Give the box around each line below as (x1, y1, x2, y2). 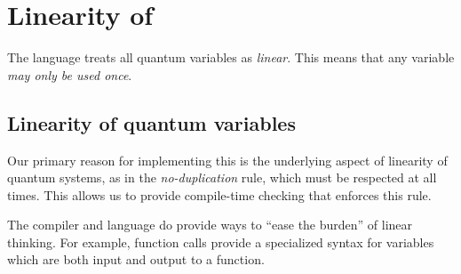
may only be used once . (7, 65, 132, 84)
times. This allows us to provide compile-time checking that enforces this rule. (7, 185, 432, 204)
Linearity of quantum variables (7, 109, 296, 136)
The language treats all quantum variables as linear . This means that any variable (7, 48, 455, 67)
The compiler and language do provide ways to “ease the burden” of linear (7, 215, 413, 234)
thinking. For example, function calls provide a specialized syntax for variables (7, 232, 434, 251)
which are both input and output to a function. (7, 250, 265, 269)
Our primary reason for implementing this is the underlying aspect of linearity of (7, 150, 448, 169)
